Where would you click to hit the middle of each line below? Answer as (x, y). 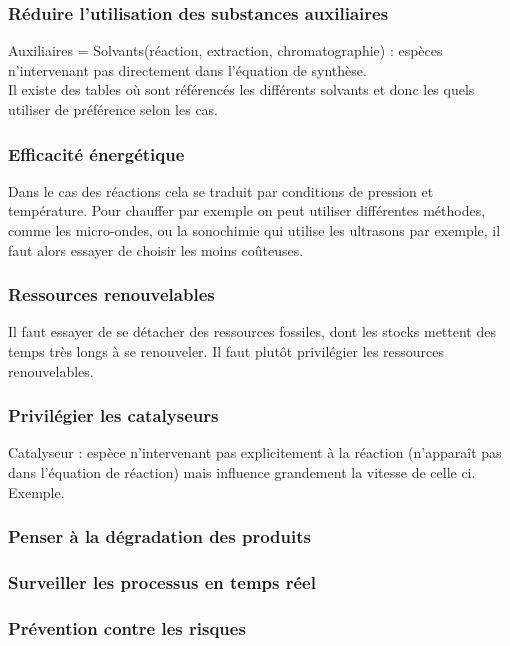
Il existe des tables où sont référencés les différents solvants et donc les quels (241, 89)
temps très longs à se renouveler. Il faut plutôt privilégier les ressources (226, 351)
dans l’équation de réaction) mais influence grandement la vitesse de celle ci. (242, 472)
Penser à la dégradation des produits (159, 536)
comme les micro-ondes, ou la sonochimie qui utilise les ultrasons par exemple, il (254, 230)
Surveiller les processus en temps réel (162, 581)
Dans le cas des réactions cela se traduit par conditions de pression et (221, 190)
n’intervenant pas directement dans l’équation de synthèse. (187, 69)
